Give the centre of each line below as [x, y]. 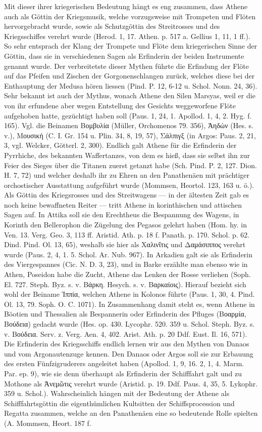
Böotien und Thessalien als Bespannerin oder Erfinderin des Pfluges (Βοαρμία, [125, 314]
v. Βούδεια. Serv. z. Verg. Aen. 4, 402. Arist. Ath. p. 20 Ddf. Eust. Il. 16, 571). [126, 333]
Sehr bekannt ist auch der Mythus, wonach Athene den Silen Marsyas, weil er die [130, 95]
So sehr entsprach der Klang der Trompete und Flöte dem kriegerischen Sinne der [131, 46]
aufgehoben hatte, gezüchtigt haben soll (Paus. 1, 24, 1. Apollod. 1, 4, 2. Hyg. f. [128, 115]
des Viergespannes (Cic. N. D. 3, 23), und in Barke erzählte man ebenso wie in [126, 264]
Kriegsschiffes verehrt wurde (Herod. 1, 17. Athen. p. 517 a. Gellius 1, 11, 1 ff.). [127, 36]
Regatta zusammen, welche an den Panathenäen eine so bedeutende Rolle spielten [131, 413]
